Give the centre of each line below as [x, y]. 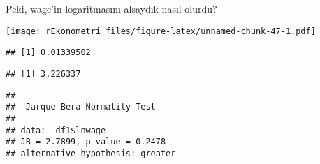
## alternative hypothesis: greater [91, 153]
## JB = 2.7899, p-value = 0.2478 [86, 142]
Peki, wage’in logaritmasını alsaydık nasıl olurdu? [111, 8]
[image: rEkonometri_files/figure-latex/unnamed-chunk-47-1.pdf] [161, 31]
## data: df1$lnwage [56, 130]
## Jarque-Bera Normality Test [81, 107]
